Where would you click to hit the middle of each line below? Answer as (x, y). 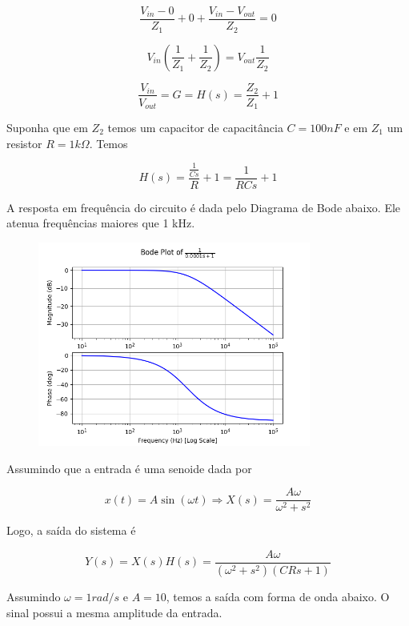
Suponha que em (47, 128)
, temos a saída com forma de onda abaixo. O (278, 596)
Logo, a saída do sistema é (71, 530)
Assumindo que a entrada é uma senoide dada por (129, 468)
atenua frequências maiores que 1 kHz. (101, 223)
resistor (24, 143)
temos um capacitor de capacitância (195, 128)
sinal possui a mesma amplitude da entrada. (114, 612)
